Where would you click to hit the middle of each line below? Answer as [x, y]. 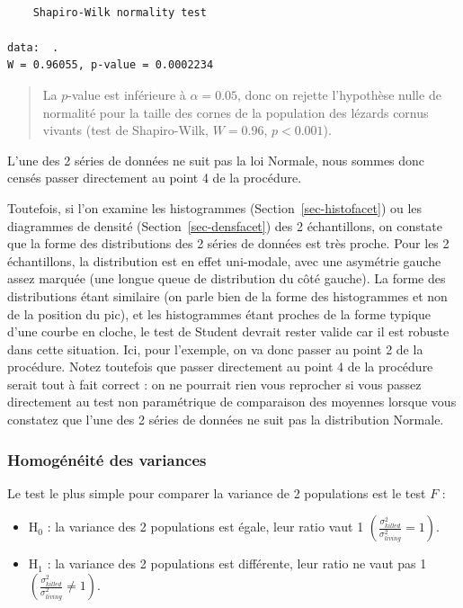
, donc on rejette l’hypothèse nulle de [339, 94]
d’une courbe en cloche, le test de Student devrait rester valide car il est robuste [228, 331]
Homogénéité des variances [107, 459]
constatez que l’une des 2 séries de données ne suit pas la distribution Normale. [226, 420]
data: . [33, 47]
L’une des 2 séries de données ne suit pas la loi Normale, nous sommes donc [216, 160]
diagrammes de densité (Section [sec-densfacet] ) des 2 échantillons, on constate [225, 225]
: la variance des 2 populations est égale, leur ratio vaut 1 [205, 527]
